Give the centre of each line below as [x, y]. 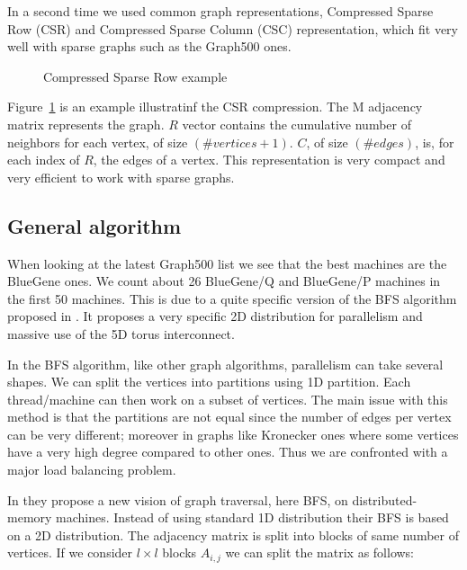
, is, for [435, 142]
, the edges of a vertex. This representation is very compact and [269, 160]
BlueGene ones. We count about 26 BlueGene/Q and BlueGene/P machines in [224, 281]
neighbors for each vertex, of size [98, 142]
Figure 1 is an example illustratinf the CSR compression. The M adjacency [215, 107]
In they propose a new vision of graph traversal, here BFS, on [178, 499]
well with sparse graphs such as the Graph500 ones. [149, 46]
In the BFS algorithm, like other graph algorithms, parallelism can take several [225, 364]
